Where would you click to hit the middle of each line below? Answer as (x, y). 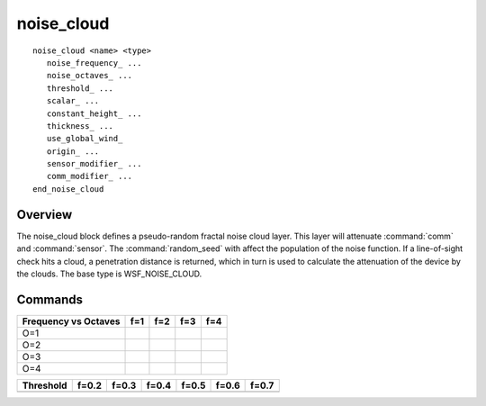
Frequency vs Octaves (71, 321)
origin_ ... (73, 151)
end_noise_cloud (68, 189)
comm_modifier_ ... (90, 176)
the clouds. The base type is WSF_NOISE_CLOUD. (109, 274)
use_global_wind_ (85, 139)
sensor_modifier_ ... (94, 164)
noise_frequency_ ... (94, 63)
